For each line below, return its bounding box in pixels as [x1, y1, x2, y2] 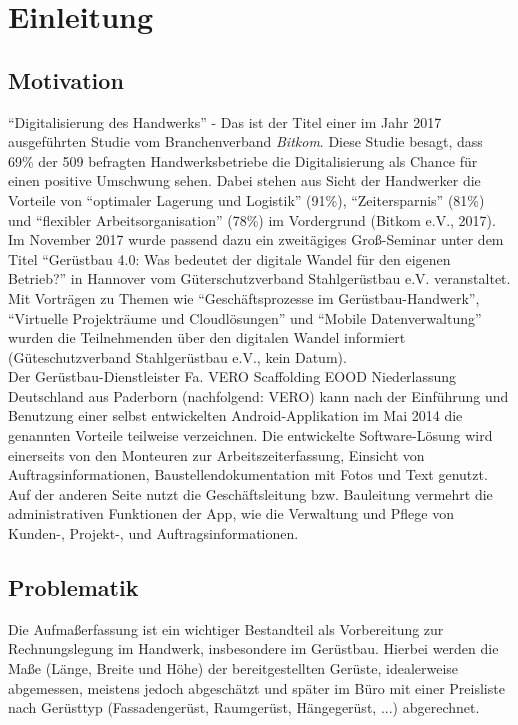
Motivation [8, 64, 124, 95]
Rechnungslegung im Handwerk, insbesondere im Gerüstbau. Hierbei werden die [8, 638, 499, 659]
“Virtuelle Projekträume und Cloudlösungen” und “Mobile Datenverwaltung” [8, 307, 482, 328]
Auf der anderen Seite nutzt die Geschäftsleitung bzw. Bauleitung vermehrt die [8, 483, 493, 504]
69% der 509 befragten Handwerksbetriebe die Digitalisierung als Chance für [8, 150, 478, 171]
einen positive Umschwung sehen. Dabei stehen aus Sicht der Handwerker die [8, 170, 481, 191]
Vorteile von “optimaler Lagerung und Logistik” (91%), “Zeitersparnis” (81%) [8, 189, 485, 210]
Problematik [8, 572, 139, 603]
